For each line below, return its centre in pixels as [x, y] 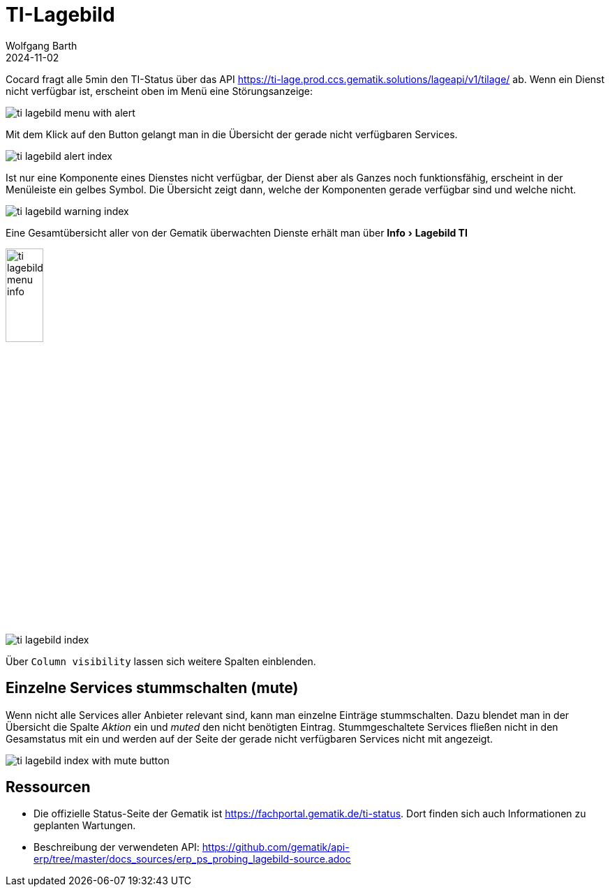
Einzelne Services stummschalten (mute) [152, 688]
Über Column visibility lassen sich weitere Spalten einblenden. [161, 661]
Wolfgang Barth [42, 45]
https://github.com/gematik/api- [276, 847]
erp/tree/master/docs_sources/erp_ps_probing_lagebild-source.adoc [192, 859]
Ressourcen [48, 787]
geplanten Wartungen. [85, 826]
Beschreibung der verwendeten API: [117, 847]
